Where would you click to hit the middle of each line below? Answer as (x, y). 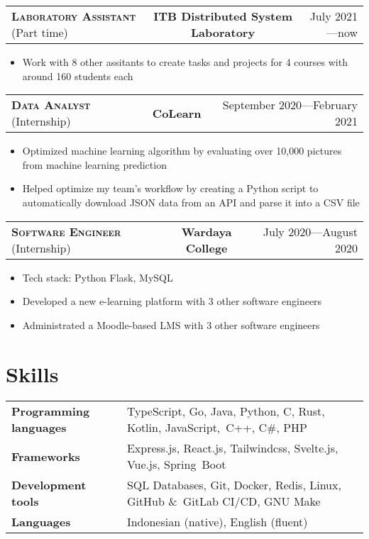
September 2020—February (290, 105)
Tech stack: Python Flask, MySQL (98, 277)
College (206, 248)
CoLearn (177, 113)
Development (49, 485)
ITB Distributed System (223, 16)
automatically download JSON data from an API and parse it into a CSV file (191, 202)
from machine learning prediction (94, 164)
